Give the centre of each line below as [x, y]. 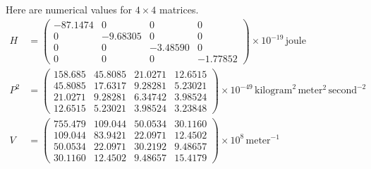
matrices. [179, 9]
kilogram [274, 91]
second [342, 91]
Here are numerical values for [69, 9]
